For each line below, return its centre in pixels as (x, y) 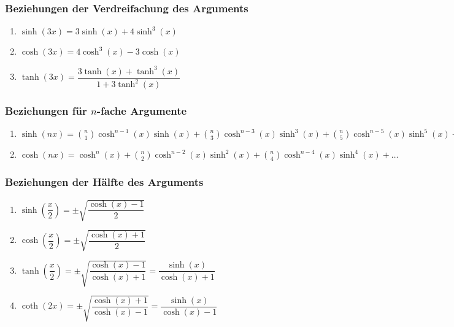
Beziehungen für (46, 111)
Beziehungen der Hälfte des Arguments (104, 182)
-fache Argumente (142, 111)
